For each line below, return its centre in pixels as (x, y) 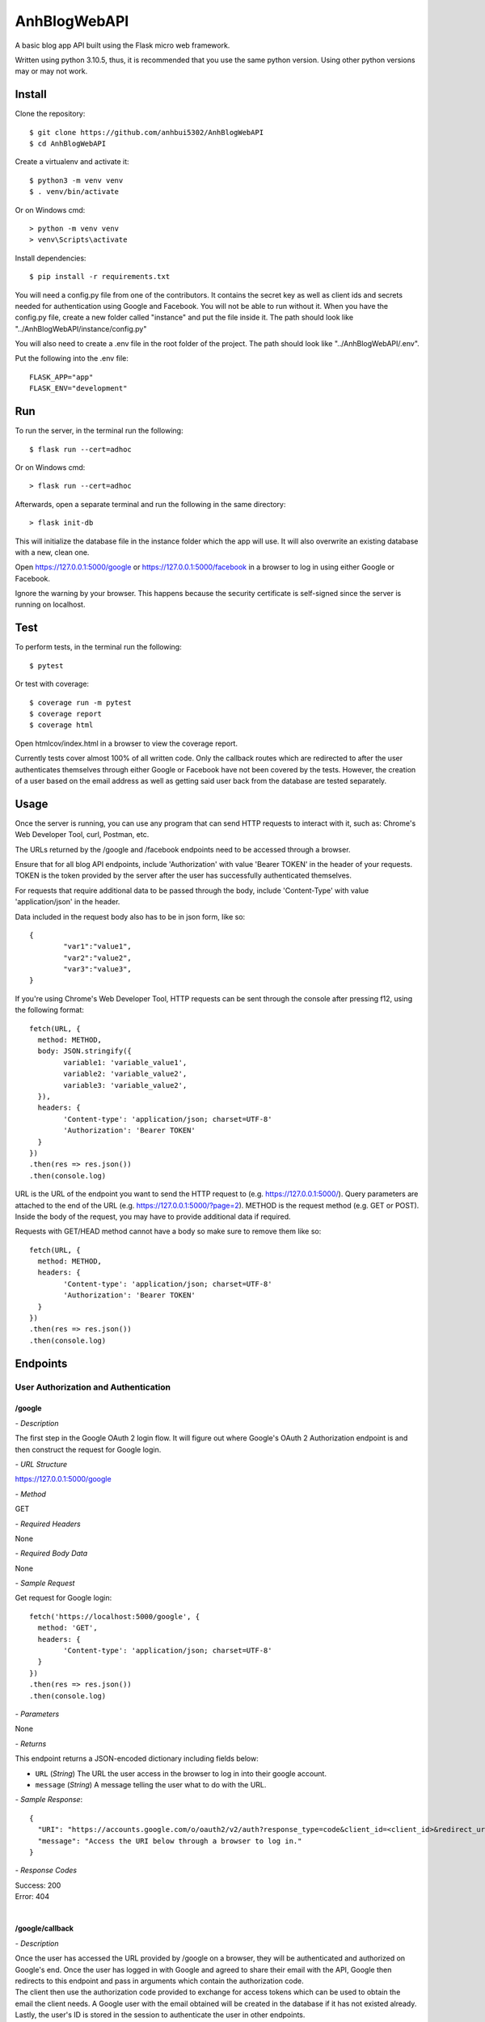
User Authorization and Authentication (93, 1387)
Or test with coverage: (52, 684)
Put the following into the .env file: (72, 358)
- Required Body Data (51, 1554)
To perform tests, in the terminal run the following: (98, 647)
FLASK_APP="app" (61, 377)
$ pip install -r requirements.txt (100, 277)
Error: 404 (32, 1897)
